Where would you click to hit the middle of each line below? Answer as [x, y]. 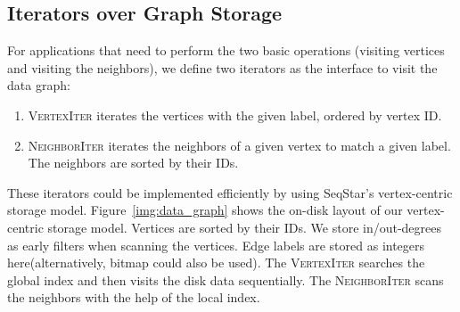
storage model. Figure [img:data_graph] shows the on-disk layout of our [205, 210]
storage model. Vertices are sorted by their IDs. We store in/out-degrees [245, 227]
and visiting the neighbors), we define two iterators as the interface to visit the [222, 67]
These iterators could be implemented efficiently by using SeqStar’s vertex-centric [230, 192]
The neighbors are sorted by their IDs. [133, 163]
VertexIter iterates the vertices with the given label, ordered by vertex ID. [235, 115]
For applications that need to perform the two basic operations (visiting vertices [226, 50]
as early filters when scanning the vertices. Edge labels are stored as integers [216, 245]
